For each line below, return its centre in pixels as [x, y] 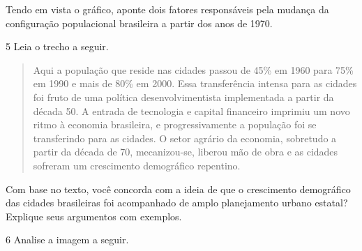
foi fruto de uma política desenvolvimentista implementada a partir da [183, 97]
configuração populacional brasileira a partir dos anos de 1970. [139, 23]
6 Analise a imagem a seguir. [67, 239]
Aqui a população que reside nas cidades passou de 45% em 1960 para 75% [193, 69]
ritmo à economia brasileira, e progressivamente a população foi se [175, 124]
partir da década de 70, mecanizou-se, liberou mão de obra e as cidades [186, 152]
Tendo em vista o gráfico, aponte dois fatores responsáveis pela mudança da [167, 9]
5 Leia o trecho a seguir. [57, 46]
